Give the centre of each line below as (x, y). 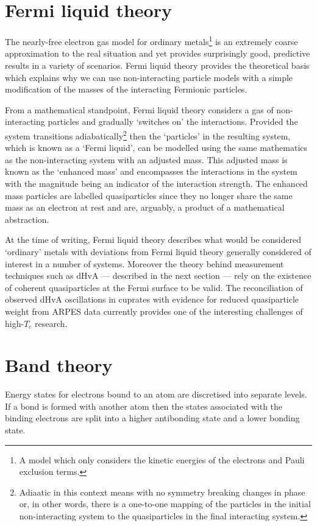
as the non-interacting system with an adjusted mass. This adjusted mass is (146, 159)
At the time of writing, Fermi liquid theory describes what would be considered (153, 240)
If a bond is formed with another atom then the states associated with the (144, 406)
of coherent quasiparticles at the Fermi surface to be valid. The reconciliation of (154, 287)
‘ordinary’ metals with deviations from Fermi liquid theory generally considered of (158, 251)
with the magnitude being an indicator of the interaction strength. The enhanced (156, 183)
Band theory (59, 365)
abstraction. (27, 219)
